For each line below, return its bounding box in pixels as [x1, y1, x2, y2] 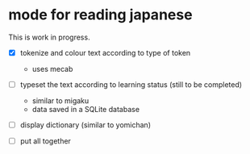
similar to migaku [31, 96, 90, 106]
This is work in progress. [8, 32, 90, 42]
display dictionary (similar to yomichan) [19, 120, 152, 130]
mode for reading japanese [8, 6, 193, 24]
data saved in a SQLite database [31, 105, 140, 114]
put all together [19, 136, 71, 146]
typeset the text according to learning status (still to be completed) [19, 80, 243, 89]
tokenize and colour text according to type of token [19, 48, 191, 57]
